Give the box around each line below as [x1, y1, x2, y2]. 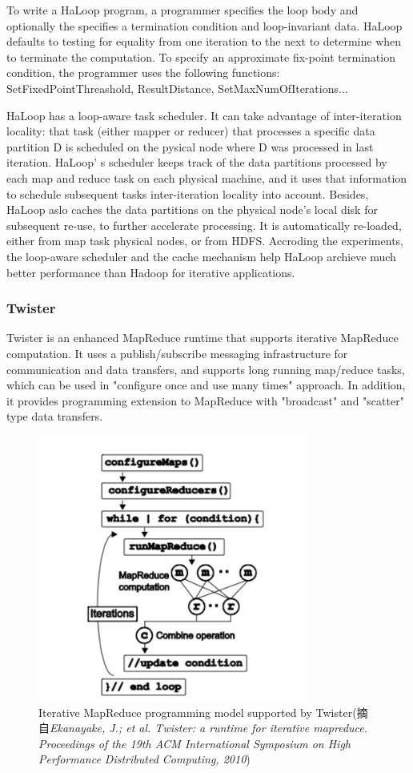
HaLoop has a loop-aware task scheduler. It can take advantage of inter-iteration [6, 107, 402, 123]
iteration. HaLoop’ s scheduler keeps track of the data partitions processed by [6, 154, 387, 171]
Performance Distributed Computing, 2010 [38, 751, 247, 767]
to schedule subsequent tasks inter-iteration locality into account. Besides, [6, 185, 369, 202]
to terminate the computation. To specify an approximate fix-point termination [6, 48, 395, 65]
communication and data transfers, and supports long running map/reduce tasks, [6, 360, 405, 377]
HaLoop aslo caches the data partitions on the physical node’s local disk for [6, 201, 378, 218]
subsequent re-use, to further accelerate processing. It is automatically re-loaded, [6, 216, 402, 233]
